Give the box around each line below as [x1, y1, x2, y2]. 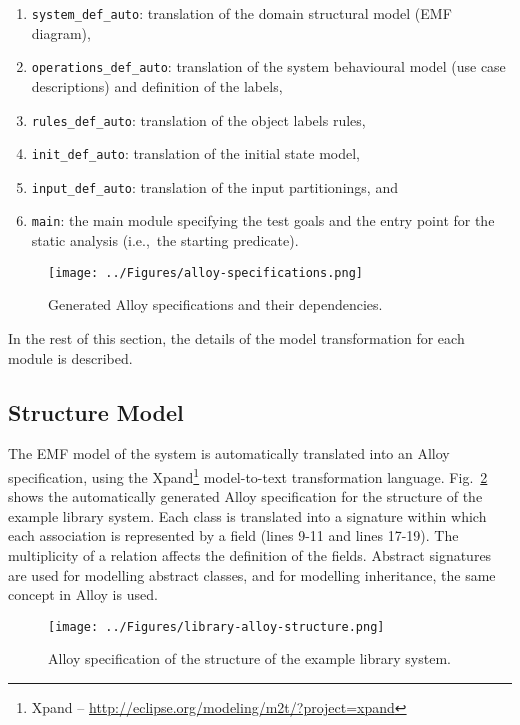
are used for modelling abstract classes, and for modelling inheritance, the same [8, 564, 496, 585]
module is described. [8, 347, 133, 368]
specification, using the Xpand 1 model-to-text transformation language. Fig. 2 [8, 463, 488, 487]
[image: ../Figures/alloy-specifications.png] [48, 265, 363, 280]
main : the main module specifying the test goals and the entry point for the [31, 210, 495, 231]
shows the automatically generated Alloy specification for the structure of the [8, 486, 483, 507]
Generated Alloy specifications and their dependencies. [48, 294, 383, 315]
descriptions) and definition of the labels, [31, 75, 283, 96]
